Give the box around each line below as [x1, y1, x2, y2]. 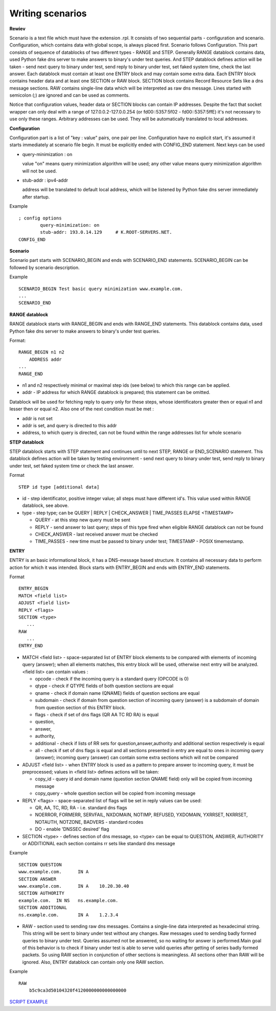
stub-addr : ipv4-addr [22, 177, 68, 183]
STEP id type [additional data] [18, 484, 100, 490]
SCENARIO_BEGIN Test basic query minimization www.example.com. [18, 285, 183, 292]
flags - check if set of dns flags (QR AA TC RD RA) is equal [35, 711, 159, 717]
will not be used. [22, 168, 57, 174]
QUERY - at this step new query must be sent [35, 517, 130, 523]
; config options [18, 215, 62, 221]
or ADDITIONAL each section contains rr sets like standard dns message [22, 841, 175, 846]
